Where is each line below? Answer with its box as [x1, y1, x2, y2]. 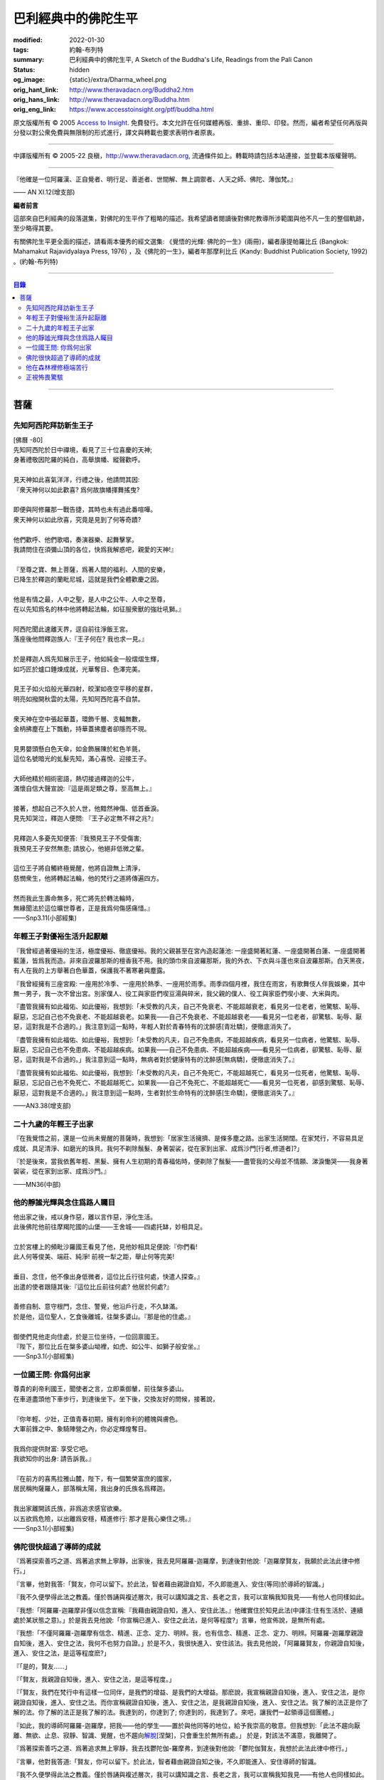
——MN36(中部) [13, 1180, 61, 1188]
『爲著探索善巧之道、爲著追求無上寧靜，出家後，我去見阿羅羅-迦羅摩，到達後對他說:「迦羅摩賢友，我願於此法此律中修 [13, 1556, 361, 1566]
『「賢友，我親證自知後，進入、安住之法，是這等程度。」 [13, 1675, 176, 1683]
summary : [13, 56, 45, 64]
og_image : [13, 75, 46, 84]
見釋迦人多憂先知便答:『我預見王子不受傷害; [13, 834, 142, 843]
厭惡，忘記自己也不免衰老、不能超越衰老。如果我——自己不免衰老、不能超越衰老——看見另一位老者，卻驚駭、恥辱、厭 [13, 1012, 362, 1021]
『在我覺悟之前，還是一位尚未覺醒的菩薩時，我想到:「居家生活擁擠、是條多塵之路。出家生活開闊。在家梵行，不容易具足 [13, 1134, 364, 1143]
